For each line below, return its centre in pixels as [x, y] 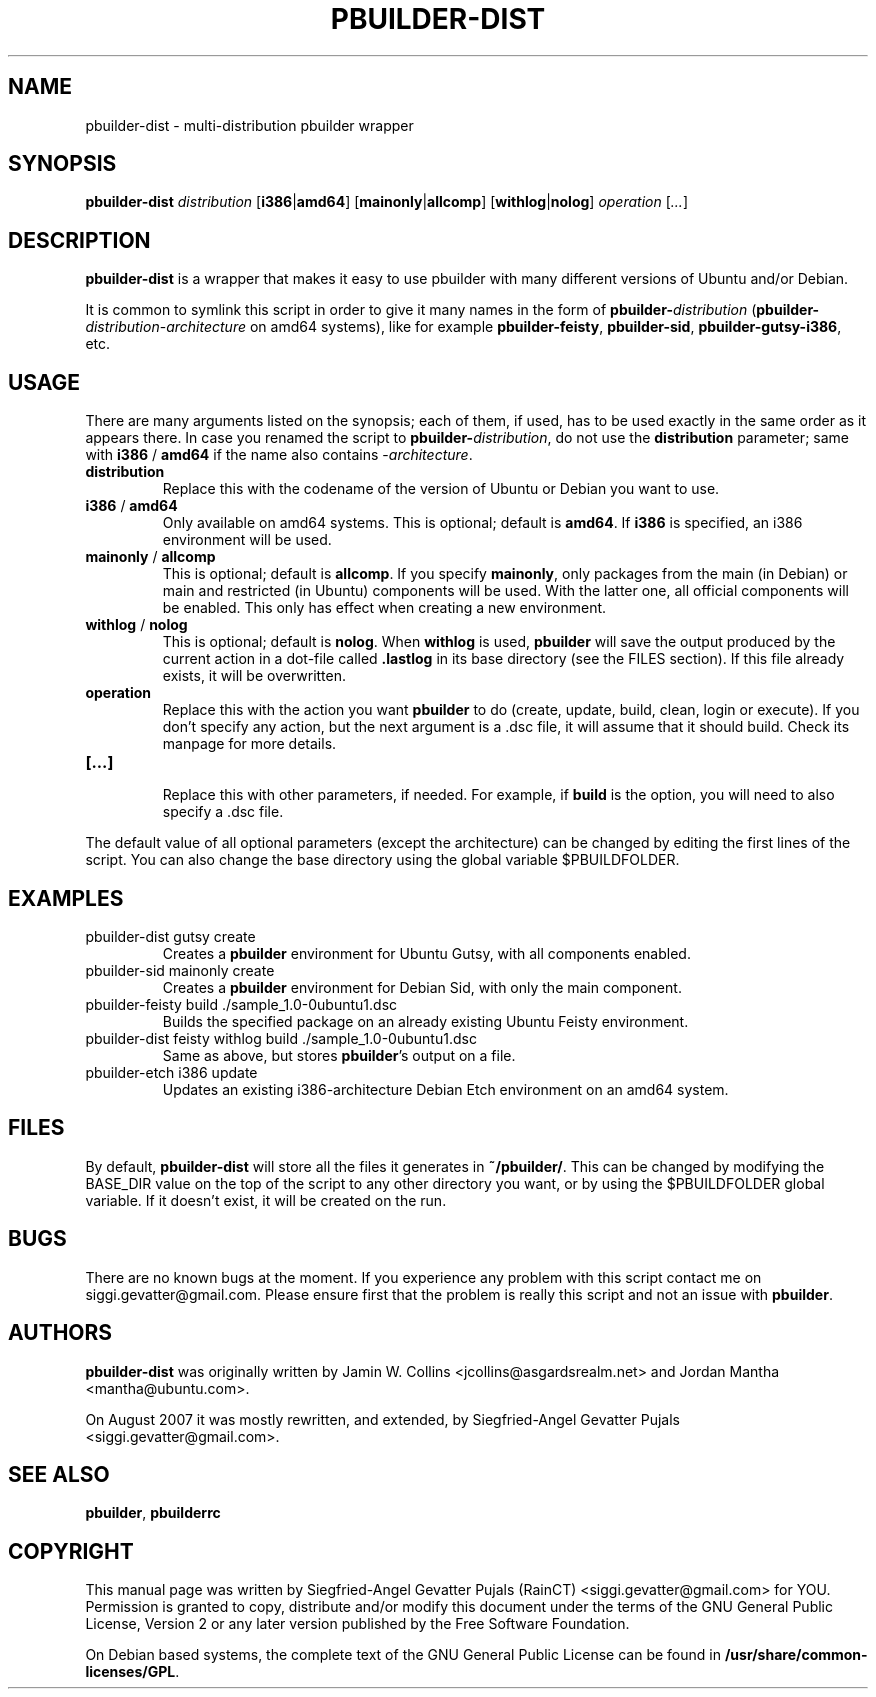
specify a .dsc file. [223, 812]
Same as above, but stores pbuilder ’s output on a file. [339, 1055]
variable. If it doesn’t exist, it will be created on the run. [266, 1200]
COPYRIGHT [71, 1551]
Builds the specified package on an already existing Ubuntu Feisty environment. [425, 1021]
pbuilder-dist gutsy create [170, 936]
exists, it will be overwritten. [254, 676]
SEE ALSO [59, 1474]
